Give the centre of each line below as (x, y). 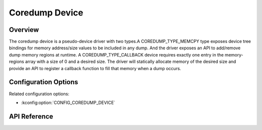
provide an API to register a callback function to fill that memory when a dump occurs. (95, 68)
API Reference (31, 116)
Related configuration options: (39, 94)
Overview (24, 30)
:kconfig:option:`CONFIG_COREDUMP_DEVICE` (68, 102)
